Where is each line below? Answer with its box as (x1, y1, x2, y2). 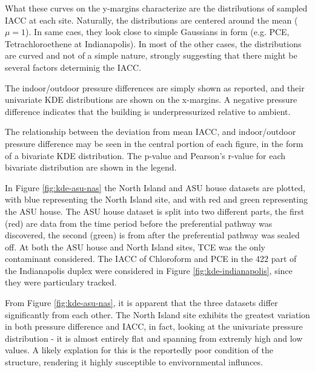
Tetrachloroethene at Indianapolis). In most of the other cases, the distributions (5, 37, 302, 50)
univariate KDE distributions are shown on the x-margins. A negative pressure (5, 93, 297, 106)
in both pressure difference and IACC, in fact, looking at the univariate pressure (5, 320, 303, 333)
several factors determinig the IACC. (5, 60, 142, 73)
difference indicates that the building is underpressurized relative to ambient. (5, 105, 291, 117)
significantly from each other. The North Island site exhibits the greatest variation (5, 308, 310, 321)
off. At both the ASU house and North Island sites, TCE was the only (5, 240, 265, 253)
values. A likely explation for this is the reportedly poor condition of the (5, 344, 273, 356)
